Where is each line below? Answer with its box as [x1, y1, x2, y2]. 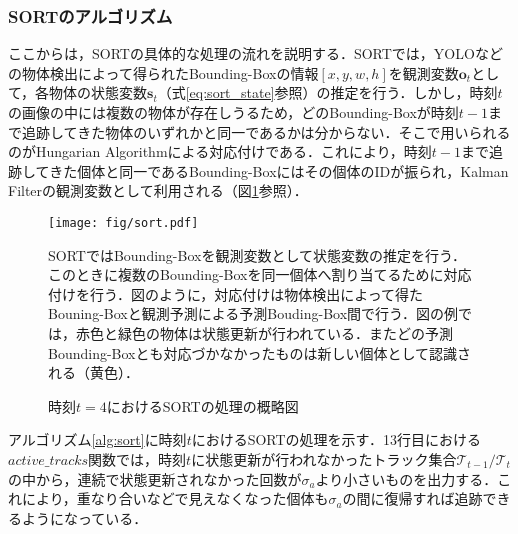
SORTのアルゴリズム [8, 3, 173, 28]
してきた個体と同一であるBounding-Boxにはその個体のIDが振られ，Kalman [21, 160, 509, 181]
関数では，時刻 [88, 448, 187, 469]
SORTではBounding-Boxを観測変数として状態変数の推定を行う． [48, 244, 466, 265]
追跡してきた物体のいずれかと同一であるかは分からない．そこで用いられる [21, 121, 511, 142]
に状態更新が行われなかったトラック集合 [191, 448, 457, 469]
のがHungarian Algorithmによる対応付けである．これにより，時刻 [8, 141, 432, 162]
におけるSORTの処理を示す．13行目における [191, 429, 482, 450]
